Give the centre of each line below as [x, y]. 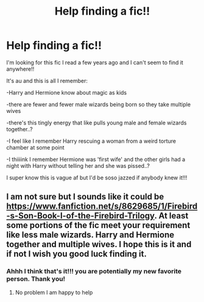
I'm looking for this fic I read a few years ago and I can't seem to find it [95, 62]
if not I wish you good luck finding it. [77, 254]
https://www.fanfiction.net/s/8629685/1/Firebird [102, 207]
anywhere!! [20, 69]
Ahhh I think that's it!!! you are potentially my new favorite [94, 271]
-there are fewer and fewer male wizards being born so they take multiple [98, 104]
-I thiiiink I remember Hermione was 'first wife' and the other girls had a [96, 159]
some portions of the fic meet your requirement [98, 225]
